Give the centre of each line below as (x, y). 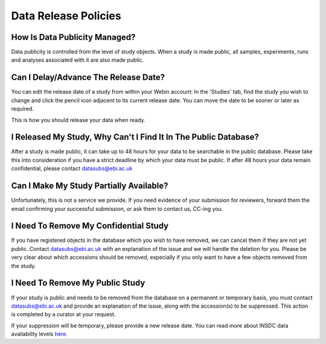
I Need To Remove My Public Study (78, 283)
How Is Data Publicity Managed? (73, 37)
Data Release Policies (66, 16)
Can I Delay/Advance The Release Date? (88, 78)
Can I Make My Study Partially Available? (90, 186)
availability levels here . (39, 334)
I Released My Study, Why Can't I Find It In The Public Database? (135, 137)
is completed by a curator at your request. (63, 314)
